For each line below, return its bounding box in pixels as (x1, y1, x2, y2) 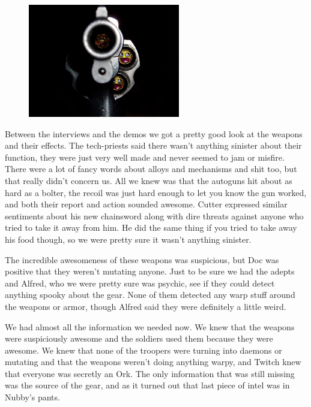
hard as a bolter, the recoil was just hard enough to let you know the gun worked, (5, 186, 307, 198)
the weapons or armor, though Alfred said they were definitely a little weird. (5, 300, 286, 312)
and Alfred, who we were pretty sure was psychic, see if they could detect (5, 276, 275, 289)
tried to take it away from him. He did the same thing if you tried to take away (5, 221, 297, 234)
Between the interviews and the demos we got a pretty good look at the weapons (5, 127, 303, 140)
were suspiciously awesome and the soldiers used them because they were (5, 332, 273, 345)
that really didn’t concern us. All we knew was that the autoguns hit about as (5, 174, 292, 186)
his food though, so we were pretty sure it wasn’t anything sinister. (5, 233, 252, 245)
